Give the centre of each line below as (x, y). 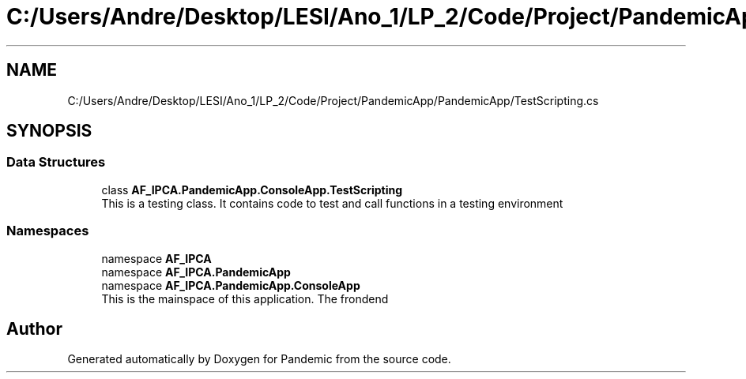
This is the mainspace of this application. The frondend (245, 298)
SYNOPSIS (49, 131)
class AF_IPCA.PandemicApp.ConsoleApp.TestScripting (252, 189)
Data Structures (56, 162)
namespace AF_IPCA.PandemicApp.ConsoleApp (231, 285)
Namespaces (48, 231)
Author (34, 328)
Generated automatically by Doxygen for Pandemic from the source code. (259, 359)
